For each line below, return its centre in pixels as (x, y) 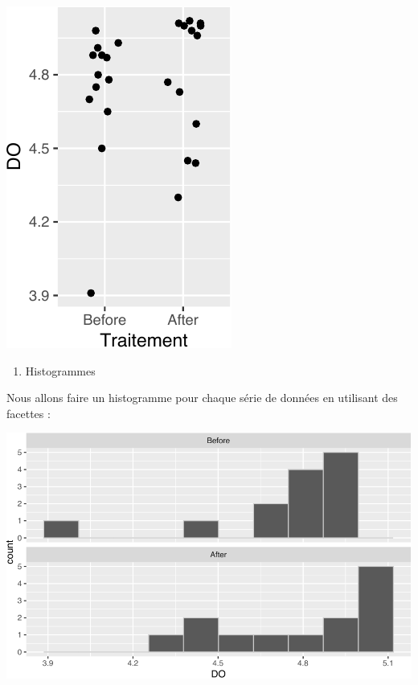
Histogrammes (60, 370)
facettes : (29, 413)
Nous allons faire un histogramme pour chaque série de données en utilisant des (202, 398)
